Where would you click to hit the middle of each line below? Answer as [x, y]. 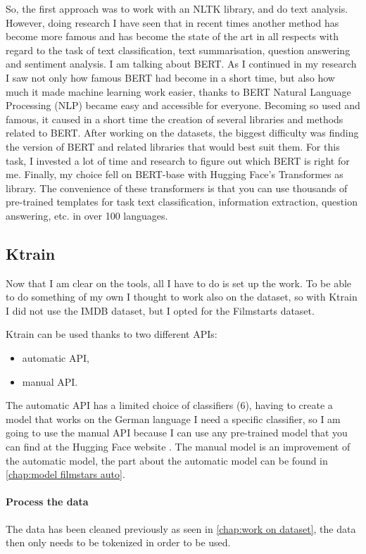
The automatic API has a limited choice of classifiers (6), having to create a [169, 405]
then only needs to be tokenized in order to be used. [118, 542]
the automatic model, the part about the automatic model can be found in [167, 460]
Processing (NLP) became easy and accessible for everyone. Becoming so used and [183, 105]
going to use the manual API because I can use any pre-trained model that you [177, 433]
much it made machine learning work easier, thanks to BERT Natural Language [178, 91]
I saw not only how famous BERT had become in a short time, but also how [170, 77]
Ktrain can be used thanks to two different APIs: [112, 334]
